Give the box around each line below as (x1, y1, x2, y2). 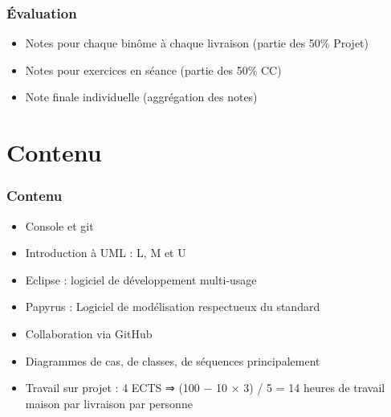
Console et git (25, 217, 94, 234)
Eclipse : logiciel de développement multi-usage (25, 271, 257, 288)
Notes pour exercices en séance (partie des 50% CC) (25, 61, 282, 78)
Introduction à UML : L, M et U (25, 244, 186, 261)
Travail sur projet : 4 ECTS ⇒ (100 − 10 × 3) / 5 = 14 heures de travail (25, 379, 385, 396)
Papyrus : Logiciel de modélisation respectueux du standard (25, 298, 320, 315)
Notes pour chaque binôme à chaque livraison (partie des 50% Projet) (25, 35, 369, 51)
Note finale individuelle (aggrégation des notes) (25, 88, 258, 105)
